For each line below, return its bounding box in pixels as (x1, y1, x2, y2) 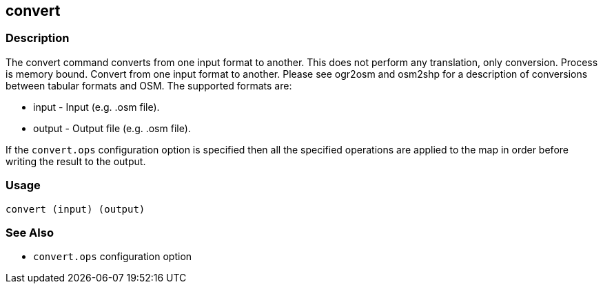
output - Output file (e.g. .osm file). (33, 122, 191, 134)
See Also (6, 225, 54, 239)
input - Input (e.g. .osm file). (33, 100, 160, 113)
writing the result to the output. (6, 155, 146, 167)
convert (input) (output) (6, 203, 145, 215)
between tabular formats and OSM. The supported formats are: (6, 79, 292, 92)
